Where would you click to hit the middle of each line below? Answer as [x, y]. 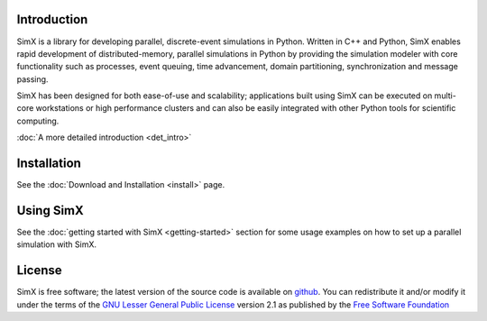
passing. [32, 79]
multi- [446, 96]
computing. [38, 121]
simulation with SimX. [57, 244]
